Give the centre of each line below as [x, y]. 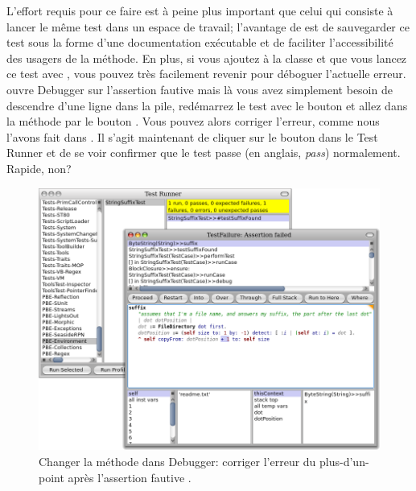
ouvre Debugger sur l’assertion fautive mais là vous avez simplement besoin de [200, 89]
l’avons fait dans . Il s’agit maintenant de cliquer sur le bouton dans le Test [192, 136]
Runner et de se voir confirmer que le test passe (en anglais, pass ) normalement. [204, 153]
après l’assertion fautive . [130, 477]
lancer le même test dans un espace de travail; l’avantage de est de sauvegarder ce [208, 26]
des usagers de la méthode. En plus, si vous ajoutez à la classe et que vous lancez [207, 58]
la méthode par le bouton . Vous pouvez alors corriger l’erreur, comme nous [193, 121]
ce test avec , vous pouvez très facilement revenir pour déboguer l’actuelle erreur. [206, 74]
